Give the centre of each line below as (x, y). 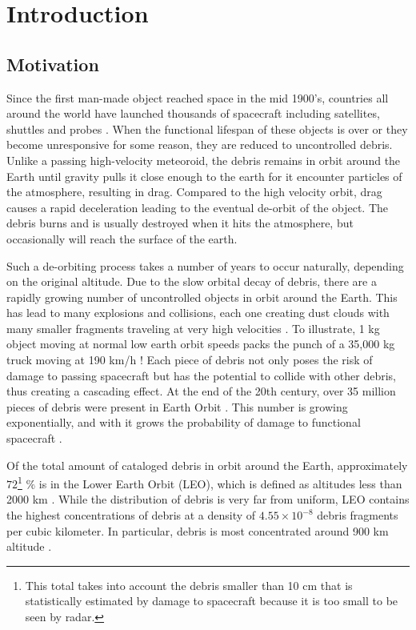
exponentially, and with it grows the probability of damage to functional (184, 422)
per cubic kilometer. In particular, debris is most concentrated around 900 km (198, 530)
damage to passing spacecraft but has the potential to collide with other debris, (202, 375)
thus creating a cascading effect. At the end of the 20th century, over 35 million (201, 391)
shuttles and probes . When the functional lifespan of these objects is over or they (207, 128)
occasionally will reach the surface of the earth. (122, 238)
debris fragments (358, 515)
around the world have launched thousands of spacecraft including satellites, (193, 113)
